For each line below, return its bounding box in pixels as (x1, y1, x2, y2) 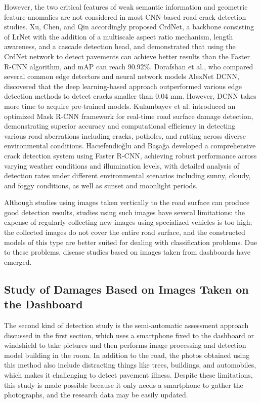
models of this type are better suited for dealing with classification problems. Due (4, 236, 257, 247)
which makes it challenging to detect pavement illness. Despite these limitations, (4, 370, 253, 380)
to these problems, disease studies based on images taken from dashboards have (4, 247, 250, 257)
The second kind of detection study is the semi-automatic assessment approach (4, 320, 249, 331)
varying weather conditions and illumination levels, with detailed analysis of (4, 160, 240, 171)
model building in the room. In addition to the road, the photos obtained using (4, 349, 250, 360)
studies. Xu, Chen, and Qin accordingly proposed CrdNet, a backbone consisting (4, 21, 254, 32)
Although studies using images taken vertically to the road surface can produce (4, 197, 250, 208)
